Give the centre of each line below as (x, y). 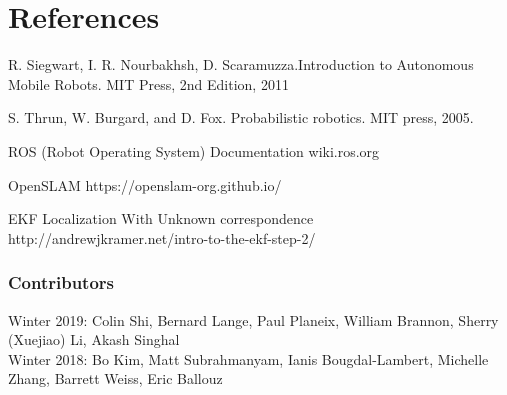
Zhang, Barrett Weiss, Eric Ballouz (115, 378)
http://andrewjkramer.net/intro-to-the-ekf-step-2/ (162, 237)
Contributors (61, 282)
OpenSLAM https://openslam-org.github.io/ (145, 184)
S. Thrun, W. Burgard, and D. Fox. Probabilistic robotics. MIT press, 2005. (241, 117)
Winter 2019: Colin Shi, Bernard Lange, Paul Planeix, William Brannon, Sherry (253, 319)
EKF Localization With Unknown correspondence (161, 218)
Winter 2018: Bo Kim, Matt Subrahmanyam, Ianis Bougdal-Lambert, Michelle (248, 358)
